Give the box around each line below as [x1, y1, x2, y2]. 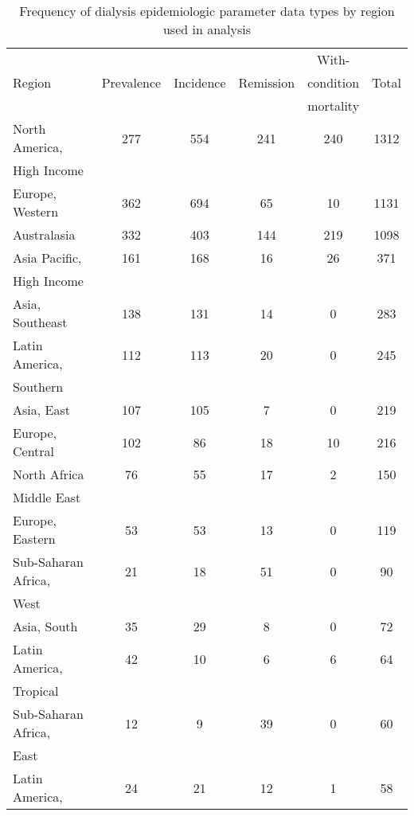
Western [13, 202, 59, 221]
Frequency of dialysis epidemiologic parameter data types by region [19, 2, 395, 20]
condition [307, 73, 360, 92]
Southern [13, 377, 64, 396]
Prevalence [101, 73, 162, 92]
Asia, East [13, 400, 70, 419]
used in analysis [162, 20, 252, 38]
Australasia [13, 225, 76, 244]
